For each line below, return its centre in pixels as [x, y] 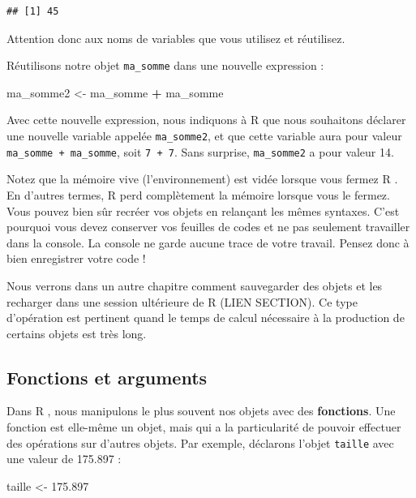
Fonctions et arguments [107, 377]
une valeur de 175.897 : [64, 459]
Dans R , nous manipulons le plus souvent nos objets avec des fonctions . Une [201, 411]
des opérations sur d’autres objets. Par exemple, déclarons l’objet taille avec [200, 442]
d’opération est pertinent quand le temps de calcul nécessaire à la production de [206, 318]
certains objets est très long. [77, 333]
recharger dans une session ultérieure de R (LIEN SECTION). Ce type [182, 301]
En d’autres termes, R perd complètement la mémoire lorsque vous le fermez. [198, 194]
